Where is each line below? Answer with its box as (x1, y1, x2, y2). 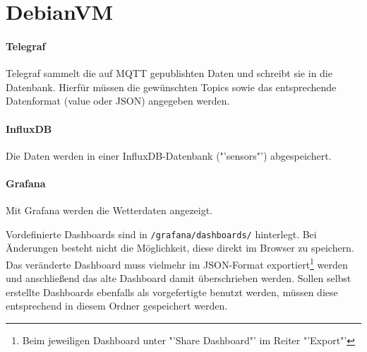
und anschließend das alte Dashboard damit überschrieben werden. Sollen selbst (6, 271, 351, 286)
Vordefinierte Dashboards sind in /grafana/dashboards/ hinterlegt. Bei (6, 226, 317, 241)
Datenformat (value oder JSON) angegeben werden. (6, 93, 230, 108)
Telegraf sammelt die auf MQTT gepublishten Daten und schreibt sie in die (6, 66, 332, 81)
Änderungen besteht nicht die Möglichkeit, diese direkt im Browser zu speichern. (6, 240, 354, 255)
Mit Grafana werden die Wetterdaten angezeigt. (6, 203, 213, 218)
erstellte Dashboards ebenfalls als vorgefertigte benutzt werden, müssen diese (6, 284, 338, 299)
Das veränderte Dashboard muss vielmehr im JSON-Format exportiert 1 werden (6, 254, 348, 271)
